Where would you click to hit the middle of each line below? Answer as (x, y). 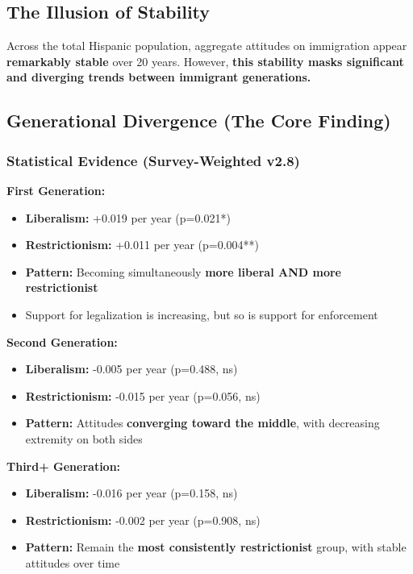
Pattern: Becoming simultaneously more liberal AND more (183, 271)
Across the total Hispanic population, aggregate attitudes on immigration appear (207, 46)
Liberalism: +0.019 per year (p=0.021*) (128, 217)
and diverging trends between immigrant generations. (159, 77)
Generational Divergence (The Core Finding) (199, 121)
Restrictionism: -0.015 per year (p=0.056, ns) (143, 395)
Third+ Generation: (64, 466)
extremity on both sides (84, 438)
